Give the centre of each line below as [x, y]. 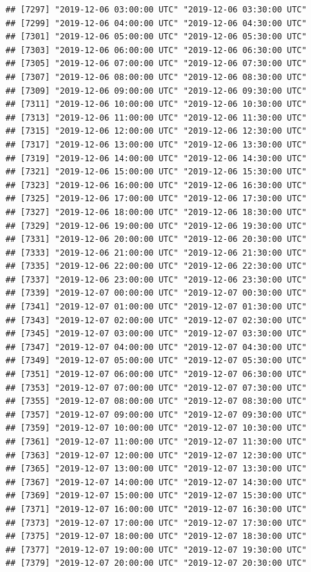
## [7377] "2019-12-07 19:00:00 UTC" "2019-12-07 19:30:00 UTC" [156, 550]
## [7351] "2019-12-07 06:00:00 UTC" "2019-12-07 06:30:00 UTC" [156, 375]
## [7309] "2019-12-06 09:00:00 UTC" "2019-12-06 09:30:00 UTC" [156, 91]
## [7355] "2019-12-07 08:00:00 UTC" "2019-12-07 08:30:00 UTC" [156, 401]
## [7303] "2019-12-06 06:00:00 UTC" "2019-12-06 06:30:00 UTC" [156, 50]
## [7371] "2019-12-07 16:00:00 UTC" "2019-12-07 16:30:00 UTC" [156, 509]
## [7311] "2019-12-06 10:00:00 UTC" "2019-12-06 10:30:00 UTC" [156, 104]
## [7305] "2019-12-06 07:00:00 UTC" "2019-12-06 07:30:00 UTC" [156, 64]
